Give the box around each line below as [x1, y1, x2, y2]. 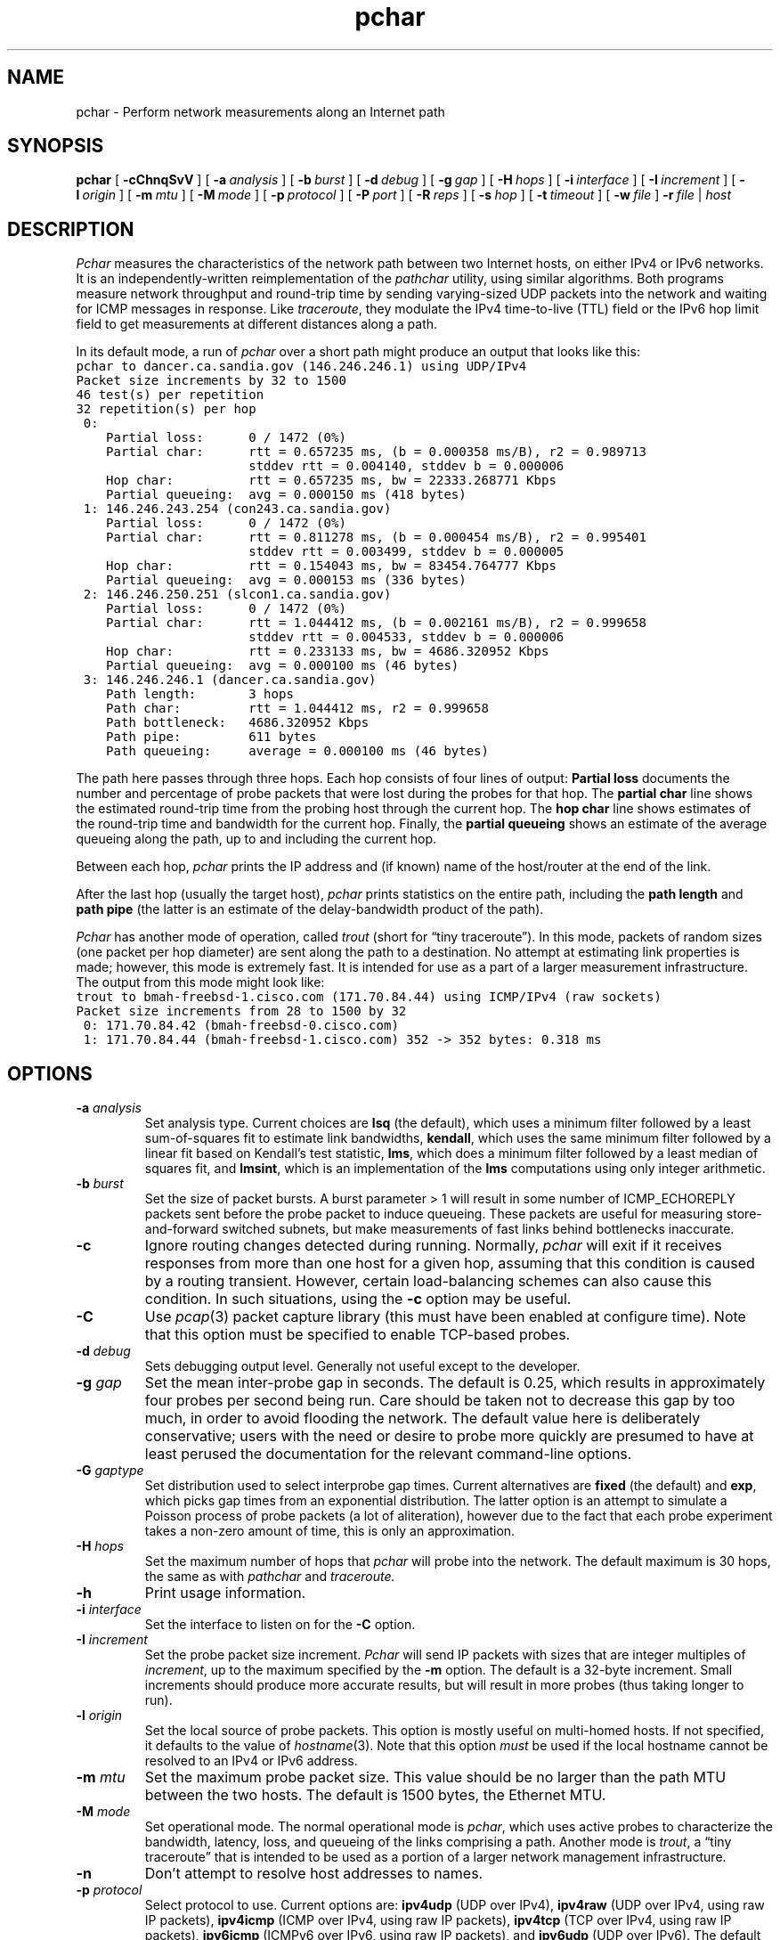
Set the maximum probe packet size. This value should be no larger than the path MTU [144, 1768, 727, 1787]
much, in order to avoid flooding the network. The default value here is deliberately [144, 1409, 701, 1428]
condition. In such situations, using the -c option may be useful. [144, 1290, 572, 1308]
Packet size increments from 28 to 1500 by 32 [76, 1004, 407, 1019]
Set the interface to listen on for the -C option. [144, 1617, 416, 1633]
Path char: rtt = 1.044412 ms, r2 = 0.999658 [106, 701, 489, 716]
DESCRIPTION [7, 217, 134, 240]
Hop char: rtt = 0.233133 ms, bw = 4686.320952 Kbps [106, 644, 549, 659]
